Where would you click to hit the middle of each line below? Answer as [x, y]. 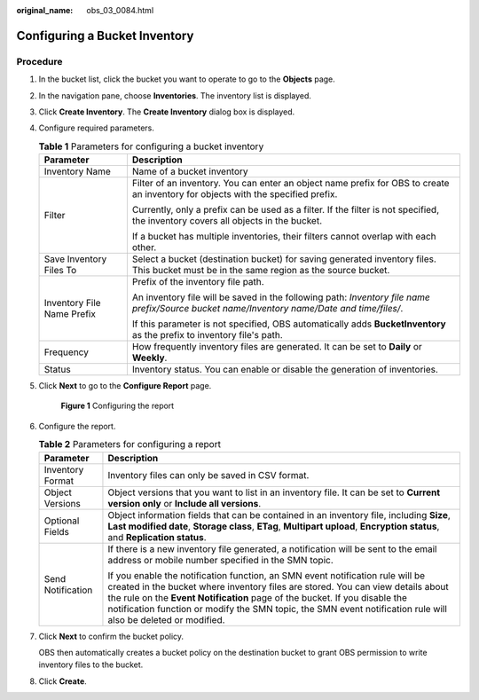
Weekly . [149, 358]
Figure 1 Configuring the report [118, 406]
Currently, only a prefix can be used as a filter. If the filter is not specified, [285, 210]
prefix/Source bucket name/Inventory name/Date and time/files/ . [267, 309]
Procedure [39, 61]
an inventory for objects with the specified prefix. [235, 194]
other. [144, 248]
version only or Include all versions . [185, 503]
